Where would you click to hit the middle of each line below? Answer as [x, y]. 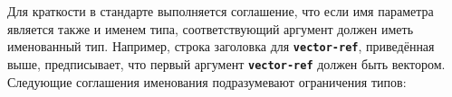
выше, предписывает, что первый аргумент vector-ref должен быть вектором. [226, 63]
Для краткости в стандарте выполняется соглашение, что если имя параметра [221, 11]
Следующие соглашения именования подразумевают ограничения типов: [207, 81]
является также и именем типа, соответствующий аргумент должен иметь [211, 28]
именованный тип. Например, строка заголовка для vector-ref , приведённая [221, 46]
